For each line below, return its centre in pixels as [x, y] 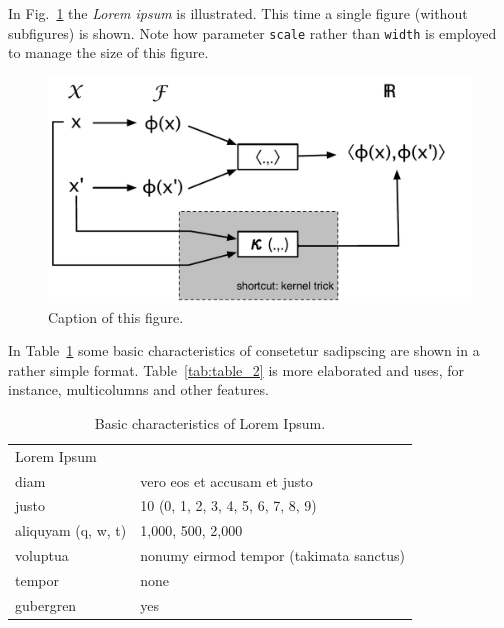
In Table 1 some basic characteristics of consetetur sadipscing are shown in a [244, 350]
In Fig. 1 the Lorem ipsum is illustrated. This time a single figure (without [238, 13]
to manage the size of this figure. [108, 52]
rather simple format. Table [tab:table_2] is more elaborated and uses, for [236, 369]
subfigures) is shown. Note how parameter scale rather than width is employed [252, 32]
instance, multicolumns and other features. [138, 389]
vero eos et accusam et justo [226, 480]
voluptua [42, 555]
